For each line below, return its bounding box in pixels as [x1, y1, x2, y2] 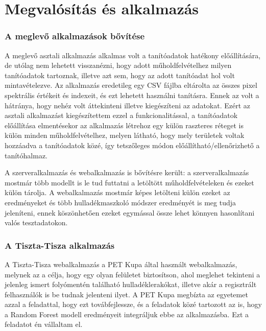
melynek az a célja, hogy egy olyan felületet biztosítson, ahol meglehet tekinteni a [5, 269, 260, 279]
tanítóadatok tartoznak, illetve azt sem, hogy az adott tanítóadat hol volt [5, 69, 235, 80]
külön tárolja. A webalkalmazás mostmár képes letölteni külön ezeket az [5, 187, 230, 198]
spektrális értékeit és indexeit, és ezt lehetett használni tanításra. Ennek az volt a [5, 89, 259, 100]
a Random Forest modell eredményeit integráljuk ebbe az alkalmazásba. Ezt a [5, 309, 249, 319]
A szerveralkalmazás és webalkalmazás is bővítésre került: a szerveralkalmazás [5, 167, 249, 178]
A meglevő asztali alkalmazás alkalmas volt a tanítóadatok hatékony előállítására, [5, 50, 261, 60]
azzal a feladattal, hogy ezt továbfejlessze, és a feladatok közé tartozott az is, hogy [5, 299, 262, 310]
